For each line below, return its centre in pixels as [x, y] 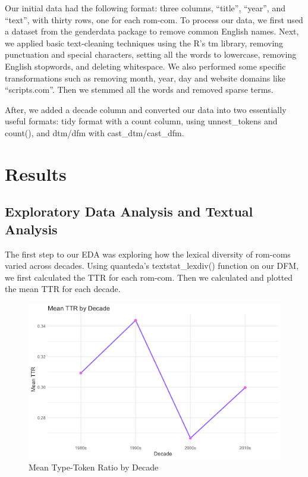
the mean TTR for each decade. [63, 289]
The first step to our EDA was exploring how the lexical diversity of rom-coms [148, 254]
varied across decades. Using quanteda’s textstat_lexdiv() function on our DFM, [152, 266]
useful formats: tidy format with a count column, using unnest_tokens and [141, 121]
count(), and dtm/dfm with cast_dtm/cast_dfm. [95, 132]
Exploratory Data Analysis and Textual [129, 211]
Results [36, 173]
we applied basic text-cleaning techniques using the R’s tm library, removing [144, 43]
